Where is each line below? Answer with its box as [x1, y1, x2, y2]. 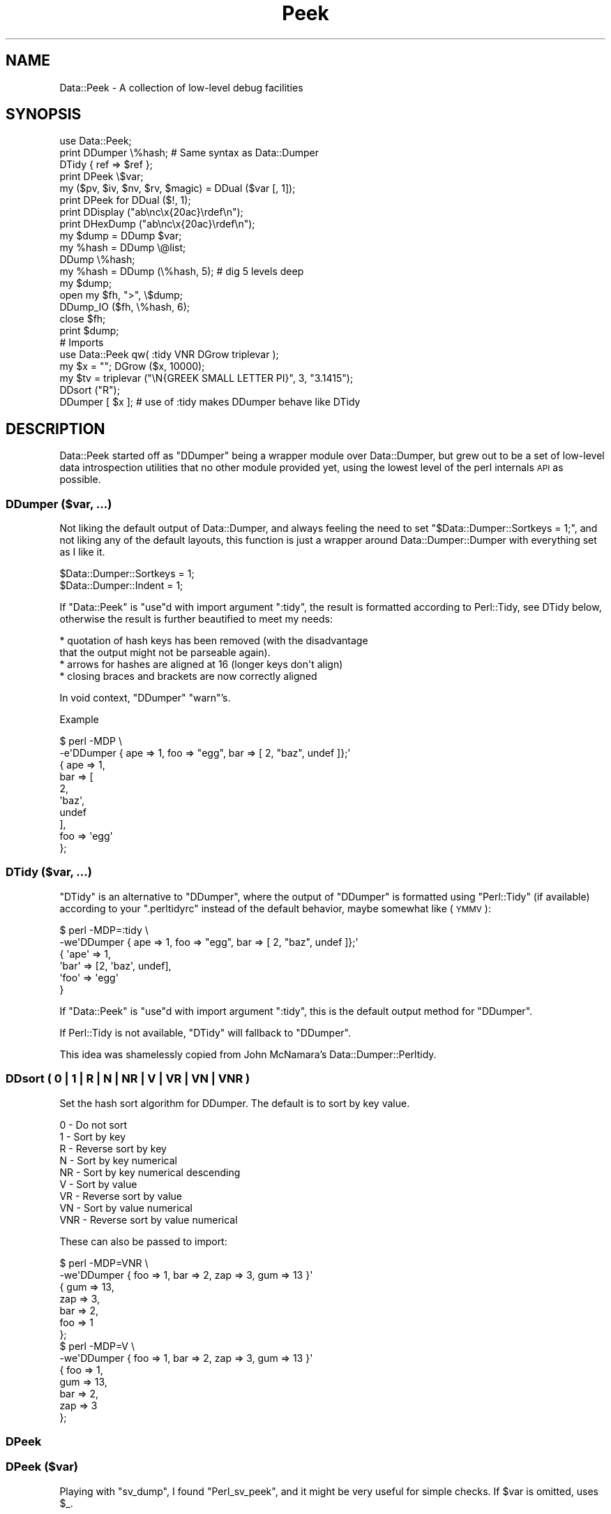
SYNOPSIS [6, 105, 82, 124]
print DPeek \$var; [59, 170, 144, 183]
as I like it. [59, 546, 105, 558]
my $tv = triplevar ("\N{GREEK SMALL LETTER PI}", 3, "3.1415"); [59, 372, 354, 385]
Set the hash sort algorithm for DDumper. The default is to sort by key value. [59, 1097, 410, 1109]
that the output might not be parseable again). [59, 646, 271, 659]
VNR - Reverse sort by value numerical [59, 1213, 238, 1226]
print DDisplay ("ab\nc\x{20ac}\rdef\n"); [59, 206, 243, 218]
